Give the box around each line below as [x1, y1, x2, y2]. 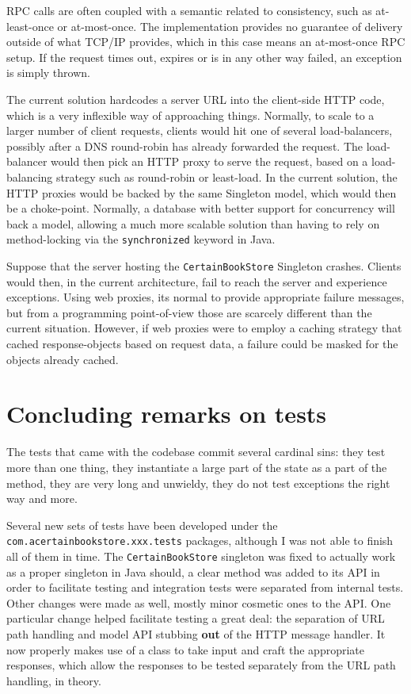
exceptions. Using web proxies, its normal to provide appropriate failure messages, [6, 289, 405, 305]
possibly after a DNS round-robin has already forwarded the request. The [6, 137, 363, 154]
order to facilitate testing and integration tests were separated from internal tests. [6, 579, 404, 596]
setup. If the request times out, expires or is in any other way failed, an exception [6, 48, 402, 65]
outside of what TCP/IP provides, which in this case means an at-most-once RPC [6, 33, 405, 50]
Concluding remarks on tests [6, 397, 327, 430]
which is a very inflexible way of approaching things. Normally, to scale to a [6, 106, 375, 123]
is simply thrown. [6, 64, 90, 81]
